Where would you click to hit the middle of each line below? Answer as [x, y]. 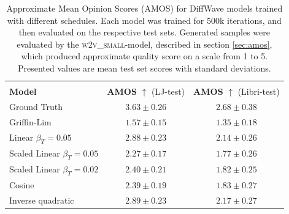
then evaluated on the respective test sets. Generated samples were [144, 32]
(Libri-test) [259, 91]
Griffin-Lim [30, 121]
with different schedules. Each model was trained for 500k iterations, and [144, 20]
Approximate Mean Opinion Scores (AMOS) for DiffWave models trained [144, 8]
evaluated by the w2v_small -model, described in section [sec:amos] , [144, 44]
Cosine [22, 184]
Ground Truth [36, 106]
